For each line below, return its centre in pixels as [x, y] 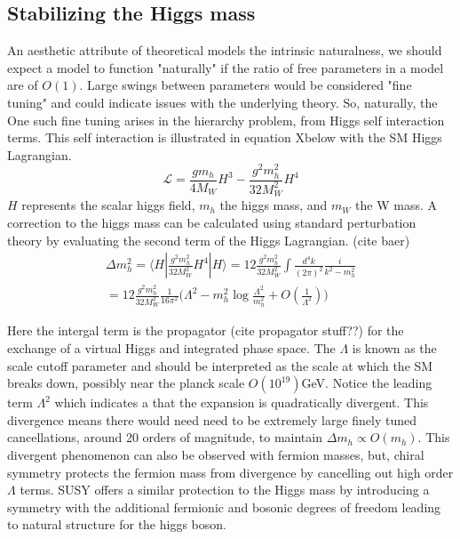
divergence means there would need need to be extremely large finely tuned [212, 419]
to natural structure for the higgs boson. [117, 524]
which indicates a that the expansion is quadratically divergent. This [242, 402]
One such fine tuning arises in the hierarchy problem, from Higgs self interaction [226, 120]
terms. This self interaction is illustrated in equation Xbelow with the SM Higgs [225, 137]
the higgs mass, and [274, 205]
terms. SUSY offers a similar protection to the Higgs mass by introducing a [225, 490]
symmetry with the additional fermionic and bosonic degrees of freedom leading [224, 507]
